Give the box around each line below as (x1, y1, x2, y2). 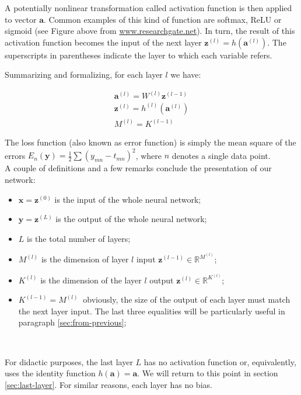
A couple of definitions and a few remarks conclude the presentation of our (5, 162, 272, 174)
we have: (170, 68, 201, 81)
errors (5, 149, 26, 161)
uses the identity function (5, 367, 96, 379)
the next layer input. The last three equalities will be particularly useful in (18, 304, 285, 317)
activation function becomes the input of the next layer (5, 36, 202, 48)
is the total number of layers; (27, 232, 131, 244)
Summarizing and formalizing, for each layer (5, 68, 163, 81)
